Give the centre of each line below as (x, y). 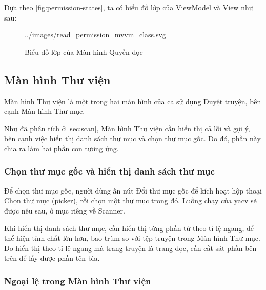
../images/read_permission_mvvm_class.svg (95, 35)
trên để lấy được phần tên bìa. (52, 258)
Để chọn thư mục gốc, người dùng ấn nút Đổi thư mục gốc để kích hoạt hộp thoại (133, 190)
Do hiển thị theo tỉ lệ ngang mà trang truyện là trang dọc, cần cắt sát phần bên (130, 248)
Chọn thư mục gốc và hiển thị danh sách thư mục (109, 171)
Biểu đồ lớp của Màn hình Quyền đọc (84, 52)
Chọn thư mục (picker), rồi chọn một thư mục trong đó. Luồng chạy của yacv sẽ (130, 200)
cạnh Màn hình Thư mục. (45, 111)
